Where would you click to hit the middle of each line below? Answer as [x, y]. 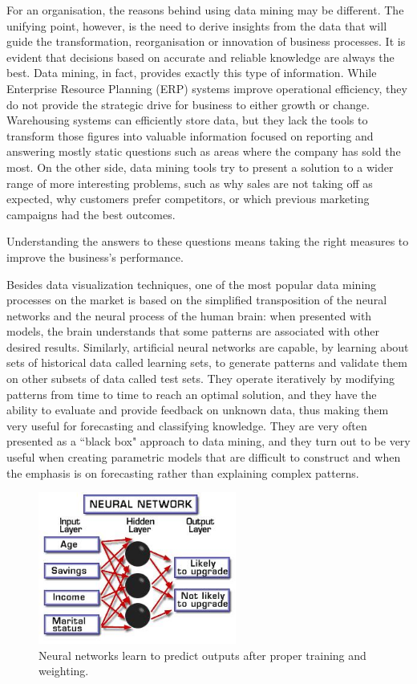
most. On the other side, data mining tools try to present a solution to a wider [200, 167]
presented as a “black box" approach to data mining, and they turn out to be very [208, 441]
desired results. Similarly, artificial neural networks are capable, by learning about [208, 346]
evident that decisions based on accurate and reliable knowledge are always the [200, 57]
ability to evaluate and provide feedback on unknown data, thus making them [198, 410]
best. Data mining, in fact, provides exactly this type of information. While [192, 73]
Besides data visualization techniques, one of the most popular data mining [192, 284]
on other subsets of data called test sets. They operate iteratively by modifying [200, 379]
